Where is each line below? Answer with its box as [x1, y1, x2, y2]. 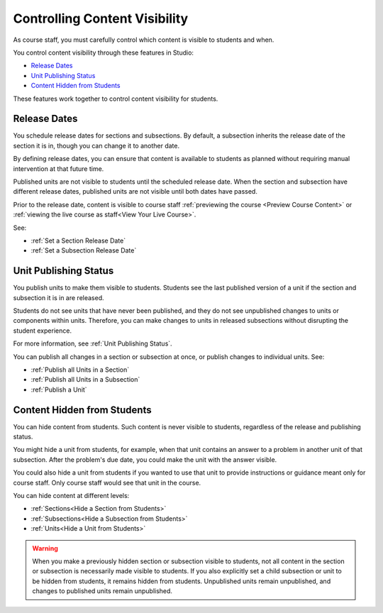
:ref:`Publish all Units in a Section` [30, 365, 130, 374]
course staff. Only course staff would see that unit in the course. [13, 478, 201, 487]
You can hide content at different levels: [13, 491, 130, 499]
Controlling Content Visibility [13, 11, 189, 26]
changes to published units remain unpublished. [32, 587, 173, 595]
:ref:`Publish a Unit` [30, 385, 88, 394]
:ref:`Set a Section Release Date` [30, 236, 126, 245]
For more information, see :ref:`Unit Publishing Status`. [13, 339, 173, 348]
